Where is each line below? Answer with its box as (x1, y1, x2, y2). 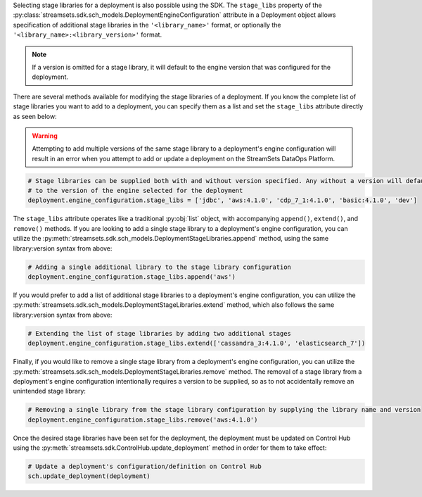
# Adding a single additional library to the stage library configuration (27, 263, 292, 271)
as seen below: (13, 112, 57, 120)
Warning (32, 131, 58, 140)
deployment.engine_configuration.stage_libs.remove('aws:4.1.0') (27, 415, 258, 424)
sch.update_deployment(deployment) (27, 472, 151, 480)
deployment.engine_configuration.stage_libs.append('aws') (27, 272, 236, 281)
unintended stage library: (13, 387, 86, 396)
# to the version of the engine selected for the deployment (27, 187, 243, 195)
